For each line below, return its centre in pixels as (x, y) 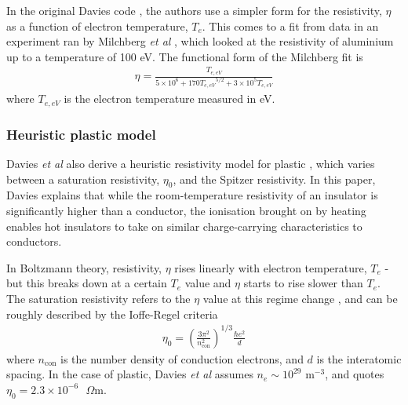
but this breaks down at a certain (87, 283)
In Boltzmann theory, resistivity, (84, 267)
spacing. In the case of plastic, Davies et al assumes (130, 374)
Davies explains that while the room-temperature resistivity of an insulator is (192, 195)
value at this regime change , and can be (300, 299)
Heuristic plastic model (81, 134)
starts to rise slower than (303, 283)
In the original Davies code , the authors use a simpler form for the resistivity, (194, 10)
